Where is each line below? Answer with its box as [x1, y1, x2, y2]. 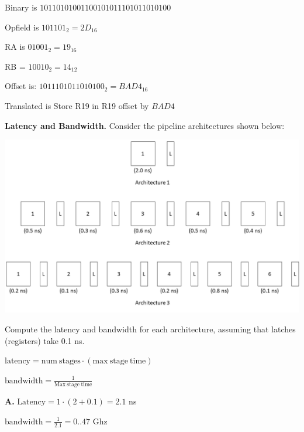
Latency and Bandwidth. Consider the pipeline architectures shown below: [5, 119, 285, 131]
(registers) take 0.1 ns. [5, 334, 85, 346]
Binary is [5, 1, 37, 13]
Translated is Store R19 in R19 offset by [5, 99, 149, 111]
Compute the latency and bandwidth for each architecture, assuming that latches [5, 323, 296, 335]
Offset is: [5, 80, 37, 92]
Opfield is [5, 21, 39, 33]
